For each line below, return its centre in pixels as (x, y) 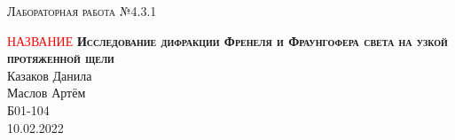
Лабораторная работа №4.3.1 (82, 11)
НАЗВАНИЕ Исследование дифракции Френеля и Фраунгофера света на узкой (227, 40)
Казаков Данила (50, 75)
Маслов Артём (47, 93)
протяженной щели (61, 58)
